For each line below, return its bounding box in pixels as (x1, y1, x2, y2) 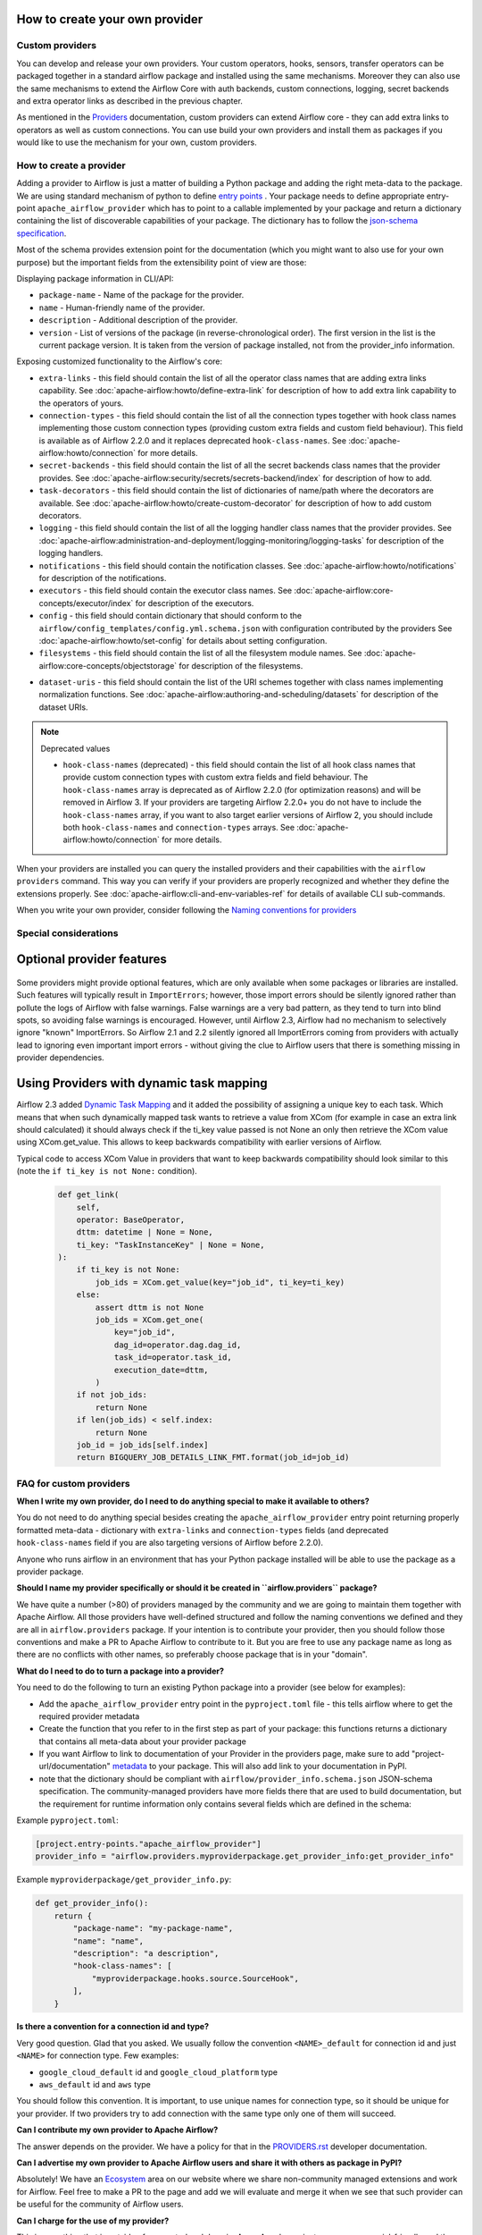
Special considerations (16, 926, 119, 939)
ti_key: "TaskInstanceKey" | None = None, (76, 1239, 265, 1250)
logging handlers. (38, 548, 104, 559)
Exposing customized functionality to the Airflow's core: (16, 356, 223, 367)
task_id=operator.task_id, (113, 1353, 232, 1362)
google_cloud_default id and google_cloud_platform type (38, 2066, 278, 2078)
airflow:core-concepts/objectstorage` (38, 660, 178, 670)
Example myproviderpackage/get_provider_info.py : (16, 1874, 232, 1885)
